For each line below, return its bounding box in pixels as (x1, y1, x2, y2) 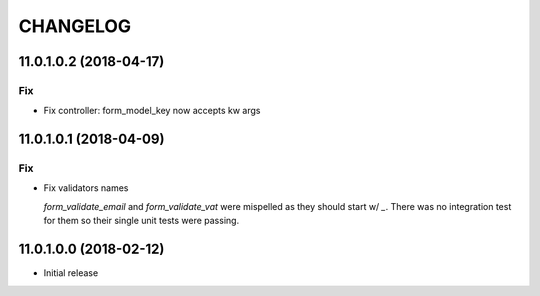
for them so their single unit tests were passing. (43, 215, 240, 227)
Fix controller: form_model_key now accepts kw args (43, 105, 261, 117)
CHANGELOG (18, 15, 132, 37)
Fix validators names (43, 182, 129, 194)
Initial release (43, 267, 99, 279)
